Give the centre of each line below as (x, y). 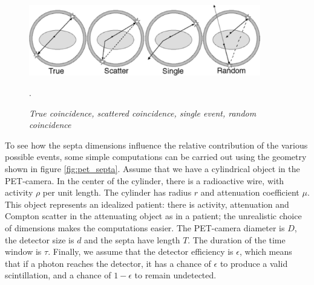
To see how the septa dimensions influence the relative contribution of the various (156, 145)
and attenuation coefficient (250, 192)
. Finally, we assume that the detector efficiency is (141, 251)
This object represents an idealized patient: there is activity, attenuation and (147, 204)
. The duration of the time (237, 239)
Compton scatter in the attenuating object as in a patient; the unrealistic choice (153, 216)
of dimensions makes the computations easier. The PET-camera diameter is (145, 227)
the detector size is (40, 239)
